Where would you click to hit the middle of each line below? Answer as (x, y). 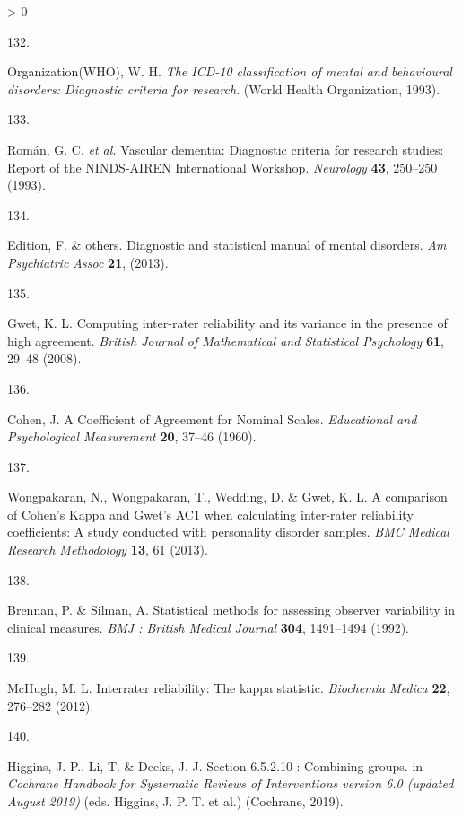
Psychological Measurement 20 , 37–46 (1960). (132, 436)
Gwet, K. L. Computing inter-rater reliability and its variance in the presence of (227, 323)
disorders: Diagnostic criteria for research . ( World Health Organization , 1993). (224, 89)
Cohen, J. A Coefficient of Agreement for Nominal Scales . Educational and (212, 418)
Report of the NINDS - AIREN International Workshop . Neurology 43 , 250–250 (222, 167)
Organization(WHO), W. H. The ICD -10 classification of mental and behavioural (230, 71)
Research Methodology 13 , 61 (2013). (108, 550)
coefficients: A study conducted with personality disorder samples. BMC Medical (228, 532)
